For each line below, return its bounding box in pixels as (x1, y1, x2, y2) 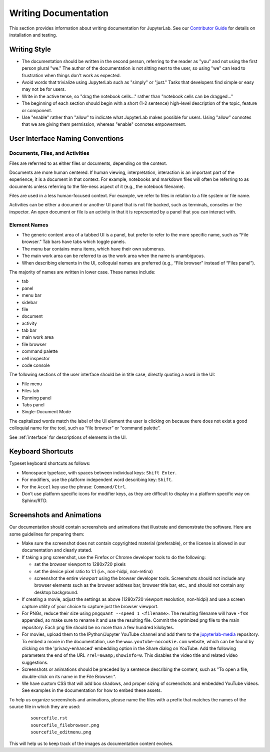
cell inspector (21, 355, 50, 361)
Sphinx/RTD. (21, 497, 47, 504)
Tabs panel (21, 401, 45, 408)
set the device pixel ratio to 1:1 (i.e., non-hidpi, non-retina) (34, 568, 153, 574)
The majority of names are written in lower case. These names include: (9, 269, 156, 275)
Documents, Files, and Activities (9, 150, 89, 157)
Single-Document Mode (21, 409, 71, 415)
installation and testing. (9, 32, 57, 38)
